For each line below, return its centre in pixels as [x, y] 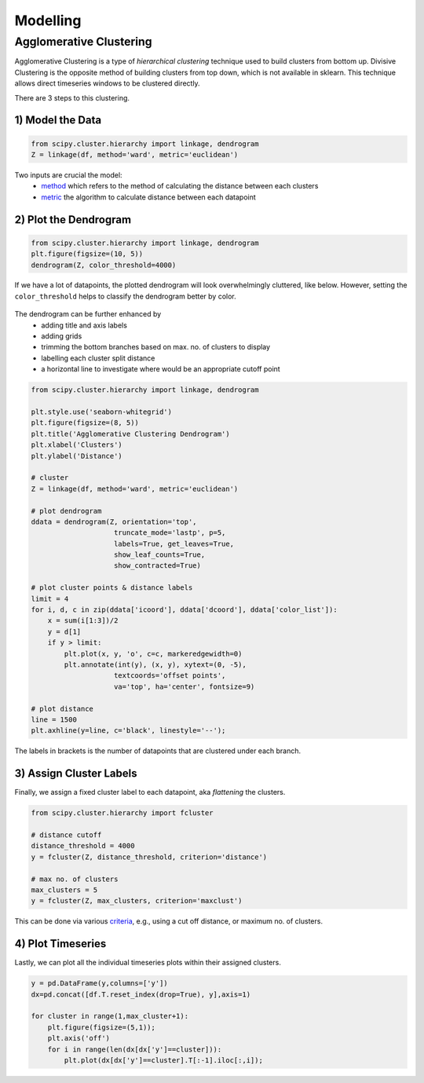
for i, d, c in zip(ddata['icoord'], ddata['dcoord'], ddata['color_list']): [184, 610]
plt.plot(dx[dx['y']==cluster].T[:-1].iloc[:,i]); [163, 1060]
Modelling [48, 20]
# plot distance [62, 708]
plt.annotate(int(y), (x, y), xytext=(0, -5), [155, 664]
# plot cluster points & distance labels [112, 588]
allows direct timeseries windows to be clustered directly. [107, 83]
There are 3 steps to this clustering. [72, 97]
